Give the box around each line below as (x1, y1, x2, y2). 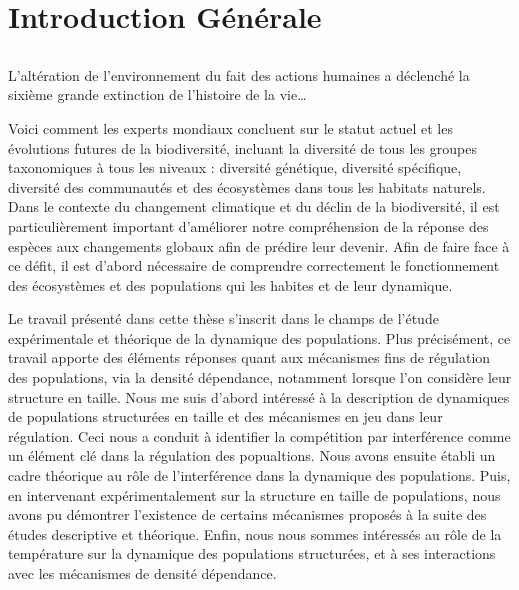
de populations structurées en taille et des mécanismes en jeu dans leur (8, 406, 443, 427)
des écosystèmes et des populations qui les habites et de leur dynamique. (8, 274, 453, 295)
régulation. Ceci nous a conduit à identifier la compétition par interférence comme (8, 425, 511, 446)
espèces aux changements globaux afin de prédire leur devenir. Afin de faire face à (8, 235, 510, 256)
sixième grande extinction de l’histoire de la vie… (8, 84, 307, 105)
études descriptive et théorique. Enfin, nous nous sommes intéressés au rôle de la (8, 523, 502, 544)
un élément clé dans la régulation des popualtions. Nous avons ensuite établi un (8, 445, 496, 466)
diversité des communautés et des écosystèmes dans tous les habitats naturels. (8, 176, 486, 197)
